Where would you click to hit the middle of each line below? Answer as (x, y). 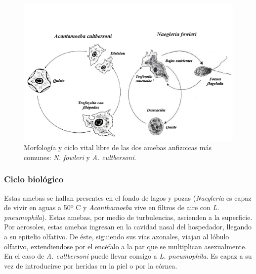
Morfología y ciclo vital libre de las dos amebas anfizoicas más (118, 147)
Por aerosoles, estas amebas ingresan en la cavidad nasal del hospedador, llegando (128, 227)
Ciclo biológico (34, 179)
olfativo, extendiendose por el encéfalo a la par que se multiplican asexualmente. (126, 246)
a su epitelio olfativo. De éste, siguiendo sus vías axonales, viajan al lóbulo (117, 236)
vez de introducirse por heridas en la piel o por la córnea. (91, 265)
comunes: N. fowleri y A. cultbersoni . (80, 157)
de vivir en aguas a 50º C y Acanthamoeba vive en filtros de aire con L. (112, 207)
